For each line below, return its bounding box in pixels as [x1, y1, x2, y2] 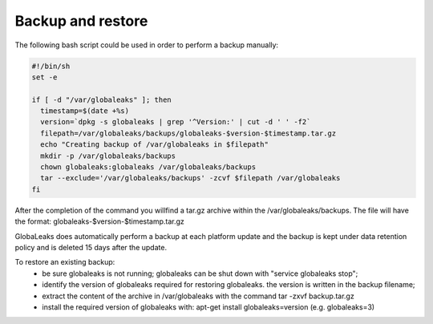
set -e [31, 72, 58, 82]
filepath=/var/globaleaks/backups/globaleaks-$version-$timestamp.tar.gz [40, 128, 337, 138]
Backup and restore [14, 12, 148, 30]
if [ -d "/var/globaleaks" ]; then [31, 95, 172, 104]
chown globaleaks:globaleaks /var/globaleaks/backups [40, 163, 257, 172]
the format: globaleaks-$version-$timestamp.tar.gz [14, 217, 184, 226]
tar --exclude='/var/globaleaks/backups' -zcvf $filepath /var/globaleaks [40, 173, 341, 183]
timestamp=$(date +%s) [40, 107, 130, 115]
